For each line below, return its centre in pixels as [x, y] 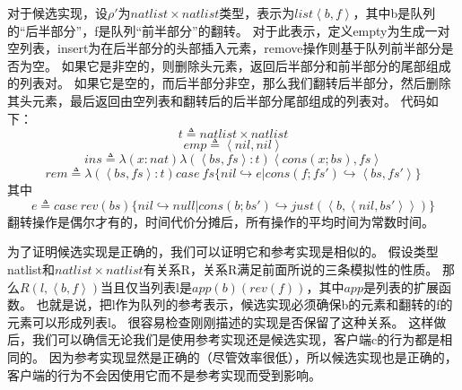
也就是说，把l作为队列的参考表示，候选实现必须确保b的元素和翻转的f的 [244, 304]
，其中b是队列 [394, 13]
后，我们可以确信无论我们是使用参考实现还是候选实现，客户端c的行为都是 [224, 339]
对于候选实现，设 [57, 13]
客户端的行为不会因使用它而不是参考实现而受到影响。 [164, 374]
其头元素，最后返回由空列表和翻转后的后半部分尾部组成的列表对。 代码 [217, 100]
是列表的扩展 [401, 286]
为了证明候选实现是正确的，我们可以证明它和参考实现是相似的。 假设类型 [223, 251]
